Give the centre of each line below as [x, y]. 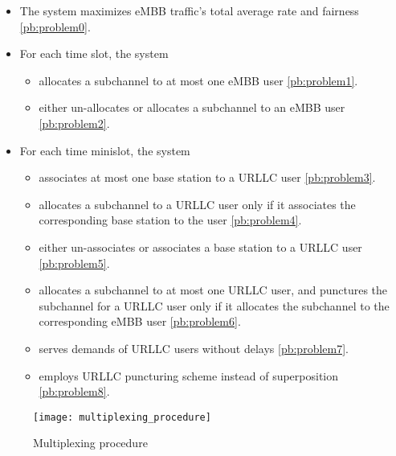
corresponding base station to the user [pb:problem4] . [170, 220]
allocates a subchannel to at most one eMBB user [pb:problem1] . [198, 80]
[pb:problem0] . [55, 26]
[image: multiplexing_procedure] [122, 417]
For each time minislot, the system [105, 150]
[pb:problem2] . [74, 123]
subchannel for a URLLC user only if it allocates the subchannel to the [214, 305]
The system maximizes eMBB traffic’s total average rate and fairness [189, 10]
